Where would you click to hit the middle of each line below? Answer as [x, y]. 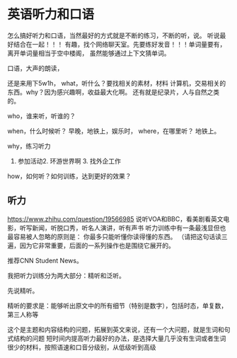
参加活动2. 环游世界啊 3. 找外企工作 [69, 161]
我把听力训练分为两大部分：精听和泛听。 [66, 275]
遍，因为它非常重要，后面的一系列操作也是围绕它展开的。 [91, 246]
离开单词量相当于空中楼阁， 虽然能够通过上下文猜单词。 [89, 53]
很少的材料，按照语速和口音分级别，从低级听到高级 [82, 347]
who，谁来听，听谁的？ [42, 116]
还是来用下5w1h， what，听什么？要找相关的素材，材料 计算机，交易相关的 [117, 83]
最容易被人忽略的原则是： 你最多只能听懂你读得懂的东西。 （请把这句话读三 [117, 236]
